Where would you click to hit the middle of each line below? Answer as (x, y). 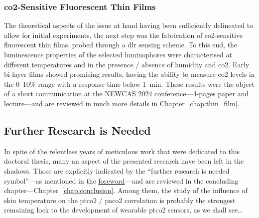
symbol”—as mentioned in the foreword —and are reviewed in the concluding (121, 180)
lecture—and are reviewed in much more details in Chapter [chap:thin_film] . (122, 103)
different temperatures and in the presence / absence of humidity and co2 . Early (127, 64)
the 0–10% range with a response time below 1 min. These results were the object (129, 84)
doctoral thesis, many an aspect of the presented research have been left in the (124, 161)
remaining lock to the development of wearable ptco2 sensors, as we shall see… (123, 210)
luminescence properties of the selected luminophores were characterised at (118, 54)
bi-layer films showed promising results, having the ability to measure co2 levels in (129, 74)
